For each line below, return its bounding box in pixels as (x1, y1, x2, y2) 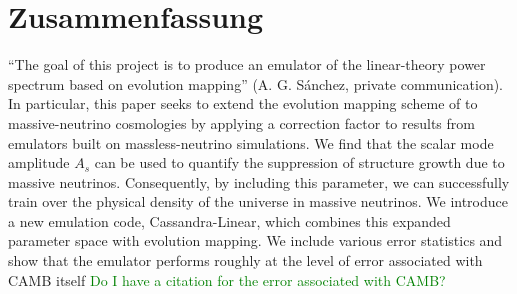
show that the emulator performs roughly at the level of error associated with (8, 250, 483, 271)
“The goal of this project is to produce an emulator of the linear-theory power (8, 54, 486, 75)
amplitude (8, 152, 70, 173)
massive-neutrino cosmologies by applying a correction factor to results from (8, 112, 475, 133)
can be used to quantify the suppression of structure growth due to (94, 152, 505, 173)
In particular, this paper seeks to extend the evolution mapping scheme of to (8, 93, 478, 114)
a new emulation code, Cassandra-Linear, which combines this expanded (8, 210, 451, 231)
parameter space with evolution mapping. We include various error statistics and (8, 230, 503, 251)
